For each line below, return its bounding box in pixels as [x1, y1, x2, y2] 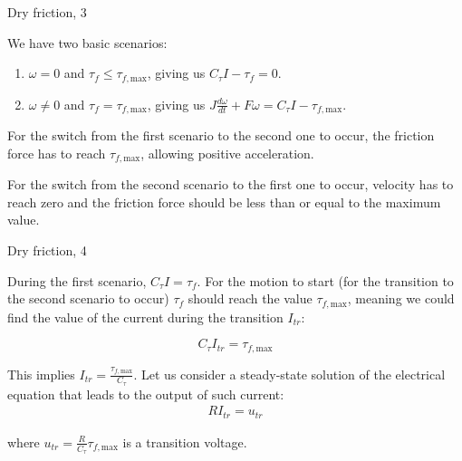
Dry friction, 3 [7, 3, 87, 21]
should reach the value [188, 289, 313, 308]
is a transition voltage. [122, 432, 247, 451]
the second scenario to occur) [7, 289, 169, 308]
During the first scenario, [7, 271, 147, 290]
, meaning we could [347, 289, 455, 308]
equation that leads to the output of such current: [7, 384, 284, 403]
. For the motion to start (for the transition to [197, 271, 454, 290]
